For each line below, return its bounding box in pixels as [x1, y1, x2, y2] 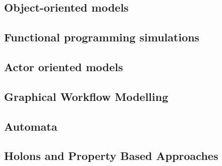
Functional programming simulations [4, 29, 200, 45]
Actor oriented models [4, 59, 123, 74]
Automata [4, 118, 58, 134]
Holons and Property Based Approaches [4, 148, 218, 163]
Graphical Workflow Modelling [4, 88, 169, 104]
